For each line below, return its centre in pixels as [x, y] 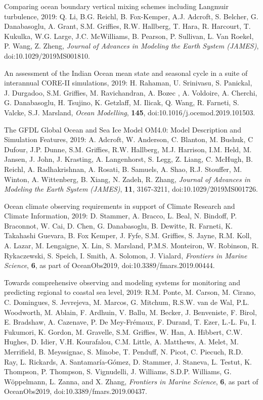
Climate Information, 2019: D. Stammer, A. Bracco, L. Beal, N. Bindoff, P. [121, 216]
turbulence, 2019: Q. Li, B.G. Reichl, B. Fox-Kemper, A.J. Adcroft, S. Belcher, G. [131, 16]
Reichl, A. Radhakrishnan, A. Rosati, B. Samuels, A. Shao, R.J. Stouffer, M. [123, 169]
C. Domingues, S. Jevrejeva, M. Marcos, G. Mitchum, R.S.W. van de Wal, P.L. [127, 302]
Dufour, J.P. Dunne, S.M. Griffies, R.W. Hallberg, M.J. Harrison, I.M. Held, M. [128, 149]
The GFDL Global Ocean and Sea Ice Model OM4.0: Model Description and [123, 129]
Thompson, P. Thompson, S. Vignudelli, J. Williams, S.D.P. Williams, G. [118, 371]
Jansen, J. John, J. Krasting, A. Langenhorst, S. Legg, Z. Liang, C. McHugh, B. [128, 159]
